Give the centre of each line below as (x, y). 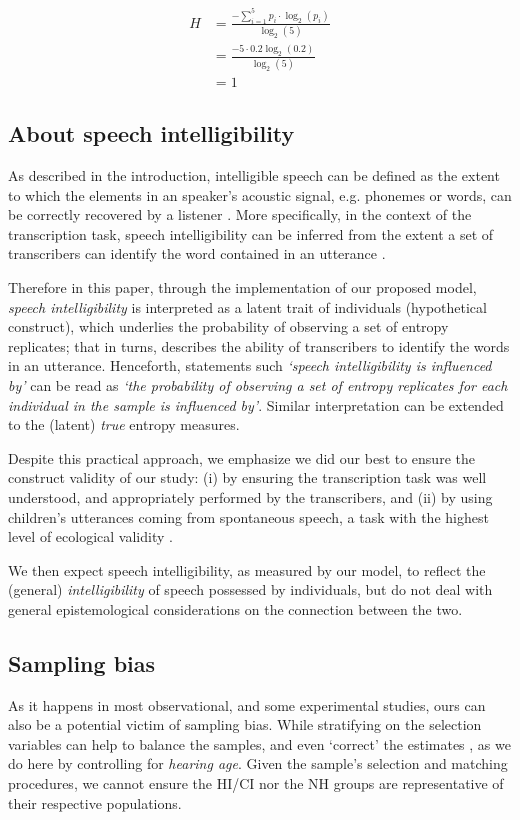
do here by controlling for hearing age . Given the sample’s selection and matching (258, 763)
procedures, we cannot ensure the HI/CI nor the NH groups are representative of (256, 783)
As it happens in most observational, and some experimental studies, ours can (247, 704)
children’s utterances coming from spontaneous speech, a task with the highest (248, 516)
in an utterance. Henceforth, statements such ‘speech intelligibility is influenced (250, 365)
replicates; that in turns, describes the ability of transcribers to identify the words (259, 345)
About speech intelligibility (151, 133)
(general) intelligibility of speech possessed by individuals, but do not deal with (250, 589)
